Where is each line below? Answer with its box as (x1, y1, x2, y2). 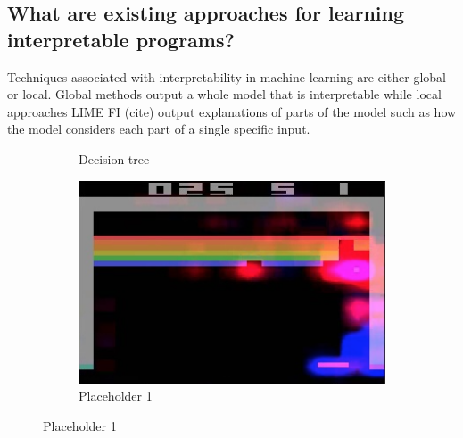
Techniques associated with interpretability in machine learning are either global (7, 67, 446, 86)
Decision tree (79, 149, 150, 168)
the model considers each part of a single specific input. (7, 120, 310, 138)
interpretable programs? (7, 25, 235, 53)
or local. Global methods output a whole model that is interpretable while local (7, 85, 442, 103)
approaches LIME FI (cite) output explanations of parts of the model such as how (7, 102, 457, 120)
